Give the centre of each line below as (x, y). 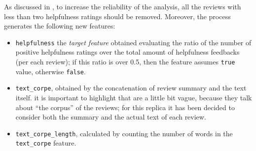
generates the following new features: (60, 26)
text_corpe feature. (46, 143)
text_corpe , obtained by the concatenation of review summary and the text (131, 88)
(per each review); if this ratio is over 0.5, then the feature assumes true (125, 62)
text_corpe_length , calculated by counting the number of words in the (124, 133)
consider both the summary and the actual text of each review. (111, 117)
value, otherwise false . (51, 71)
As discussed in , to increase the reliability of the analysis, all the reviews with (123, 6)
